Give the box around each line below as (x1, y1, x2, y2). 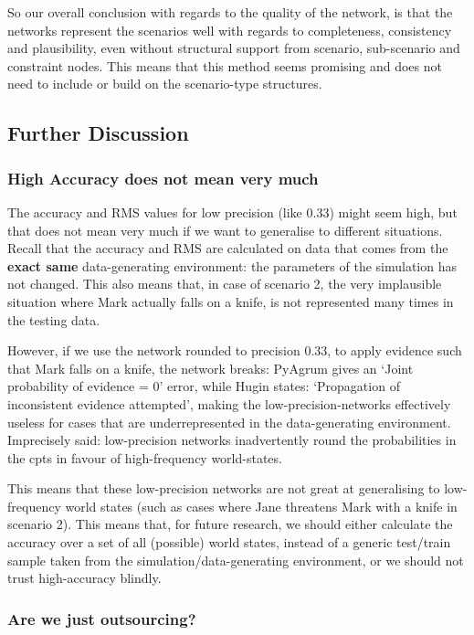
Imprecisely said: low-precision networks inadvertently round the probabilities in (7, 430, 457, 450)
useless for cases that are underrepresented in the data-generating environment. (7, 412, 451, 431)
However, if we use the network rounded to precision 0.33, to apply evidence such (7, 341, 462, 360)
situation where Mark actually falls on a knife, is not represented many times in (7, 291, 454, 311)
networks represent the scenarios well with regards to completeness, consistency (7, 20, 452, 39)
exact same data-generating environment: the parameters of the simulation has (7, 256, 458, 275)
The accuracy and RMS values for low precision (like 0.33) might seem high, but (7, 202, 458, 221)
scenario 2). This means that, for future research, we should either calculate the (7, 514, 453, 534)
